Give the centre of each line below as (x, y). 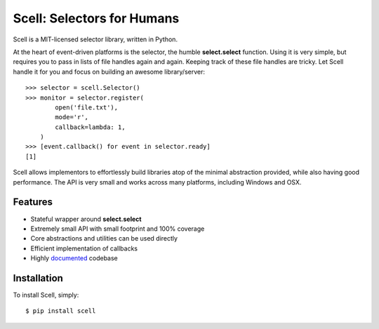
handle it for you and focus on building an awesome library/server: (109, 72)
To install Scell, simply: (46, 295)
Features (33, 202)
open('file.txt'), (87, 107)
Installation (38, 278)
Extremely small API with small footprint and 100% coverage (118, 229)
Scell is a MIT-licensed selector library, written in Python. (95, 39)
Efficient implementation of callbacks (84, 248)
